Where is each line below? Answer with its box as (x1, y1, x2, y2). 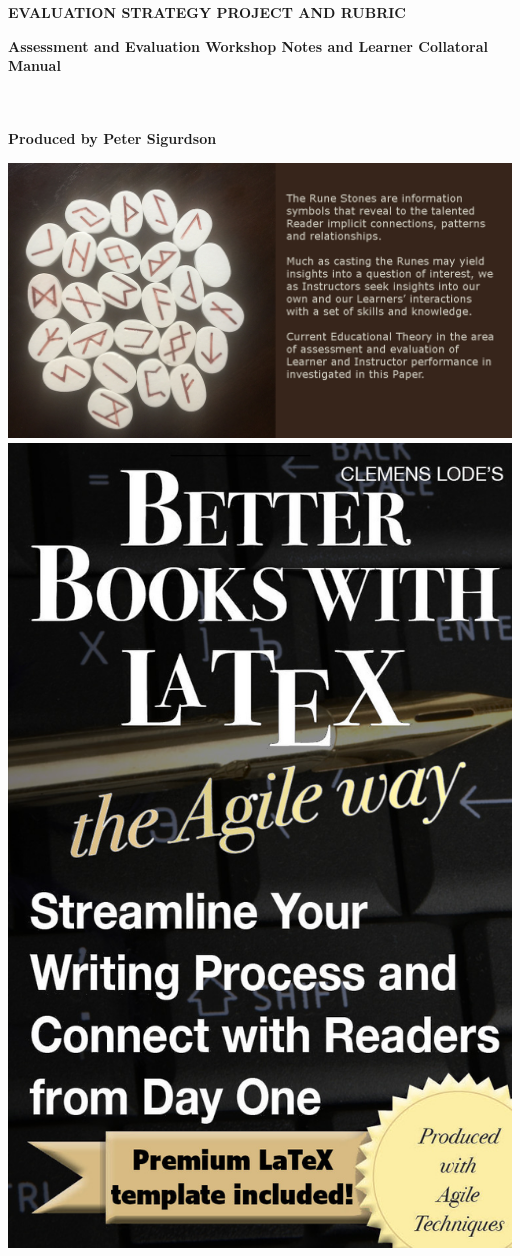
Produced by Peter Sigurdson (8, 127, 217, 148)
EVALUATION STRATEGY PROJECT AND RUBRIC (8, 2, 407, 22)
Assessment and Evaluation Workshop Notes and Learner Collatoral (8, 35, 489, 56)
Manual (8, 55, 61, 76)
